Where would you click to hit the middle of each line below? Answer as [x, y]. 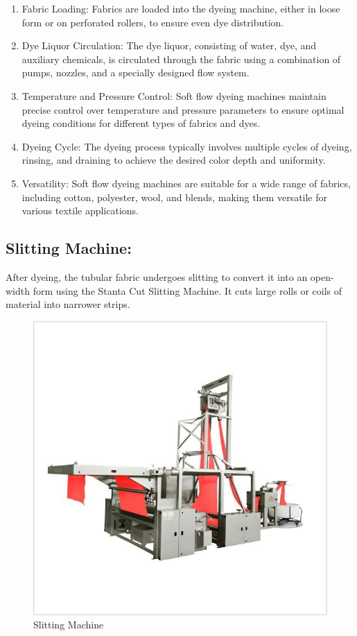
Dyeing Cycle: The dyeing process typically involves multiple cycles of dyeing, [187, 146]
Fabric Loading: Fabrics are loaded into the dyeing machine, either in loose [181, 8]
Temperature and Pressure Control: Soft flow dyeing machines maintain [174, 95]
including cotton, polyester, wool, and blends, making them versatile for [175, 197]
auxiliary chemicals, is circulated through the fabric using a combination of [181, 59]
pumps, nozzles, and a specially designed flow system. [136, 72]
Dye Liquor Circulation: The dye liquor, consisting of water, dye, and [169, 45]
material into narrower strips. [68, 304]
